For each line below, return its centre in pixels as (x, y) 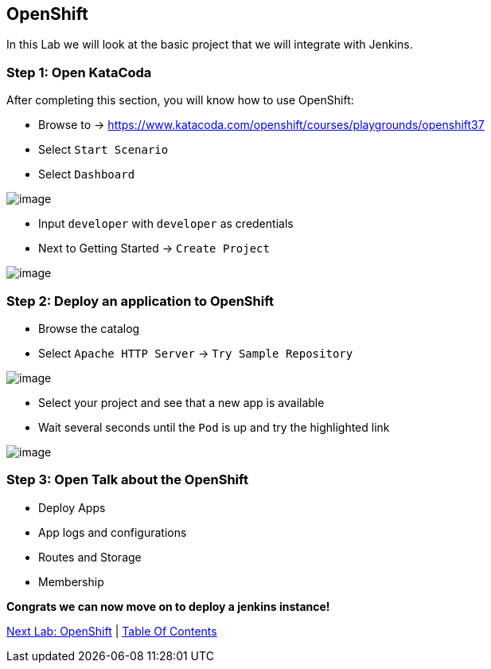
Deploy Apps (72, 507)
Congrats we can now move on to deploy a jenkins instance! (168, 606)
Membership (71, 581)
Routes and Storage (90, 557)
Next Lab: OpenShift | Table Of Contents (112, 631)
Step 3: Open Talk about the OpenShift (127, 480)
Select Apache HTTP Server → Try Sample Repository (196, 353)
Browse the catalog (89, 328)
